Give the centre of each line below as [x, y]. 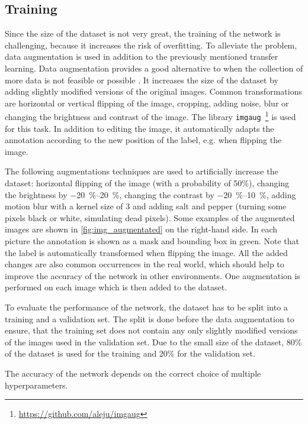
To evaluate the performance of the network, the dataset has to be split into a [146, 307]
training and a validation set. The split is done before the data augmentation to [150, 318]
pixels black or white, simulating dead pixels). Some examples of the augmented [150, 217]
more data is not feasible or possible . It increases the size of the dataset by [142, 80]
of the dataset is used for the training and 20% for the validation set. [130, 353]
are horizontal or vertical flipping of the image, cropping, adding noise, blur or [147, 103]
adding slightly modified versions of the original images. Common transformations [153, 91]
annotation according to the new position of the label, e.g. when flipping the [143, 140]
